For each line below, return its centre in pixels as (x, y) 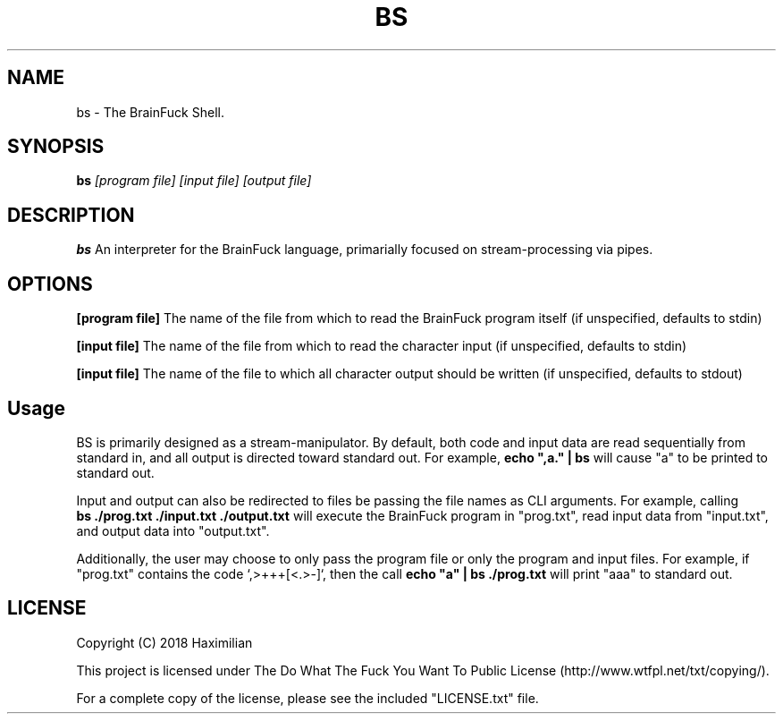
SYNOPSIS (56, 147)
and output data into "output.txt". (173, 530)
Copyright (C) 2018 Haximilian (164, 642)
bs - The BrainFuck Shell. (150, 112)
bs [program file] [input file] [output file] (194, 181)
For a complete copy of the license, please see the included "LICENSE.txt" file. (307, 698)
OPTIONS (50, 284)
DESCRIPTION (71, 215)
